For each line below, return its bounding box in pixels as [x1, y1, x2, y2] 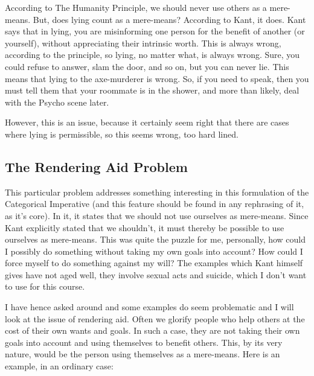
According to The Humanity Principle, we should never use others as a [5, 1, 267, 13]
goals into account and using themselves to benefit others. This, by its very [5, 336, 283, 348]
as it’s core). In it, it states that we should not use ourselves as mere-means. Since [5, 209, 309, 221]
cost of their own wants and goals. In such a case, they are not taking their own [5, 324, 300, 337]
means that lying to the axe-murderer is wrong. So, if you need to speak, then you [5, 72, 309, 84]
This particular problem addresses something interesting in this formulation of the [5, 185, 309, 198]
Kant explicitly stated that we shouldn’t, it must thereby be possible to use [5, 221, 284, 234]
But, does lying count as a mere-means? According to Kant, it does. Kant [33, 13, 306, 25]
